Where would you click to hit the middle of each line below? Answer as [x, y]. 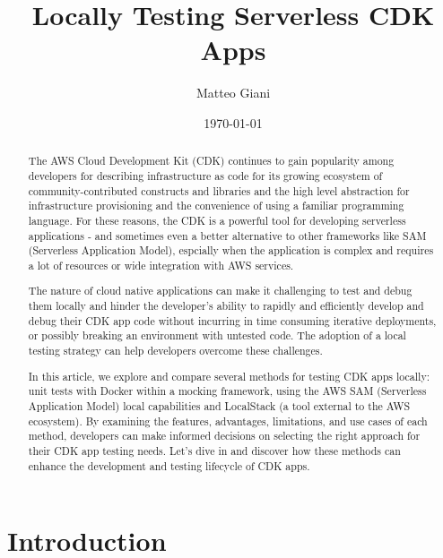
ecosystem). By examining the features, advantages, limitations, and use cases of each [228, 421]
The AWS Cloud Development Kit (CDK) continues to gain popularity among [211, 161]
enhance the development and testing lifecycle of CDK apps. [169, 465]
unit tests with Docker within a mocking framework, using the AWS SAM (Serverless [227, 391]
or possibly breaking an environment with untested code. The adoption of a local [217, 335]
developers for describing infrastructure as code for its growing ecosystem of [205, 175]
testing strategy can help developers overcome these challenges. [175, 351]
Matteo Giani [233, 93]
